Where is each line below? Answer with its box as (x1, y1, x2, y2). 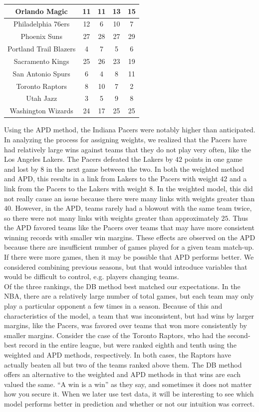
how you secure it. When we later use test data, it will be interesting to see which (4, 389, 254, 399)
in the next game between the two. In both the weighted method (46, 163, 245, 174)
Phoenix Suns (20, 31, 62, 41)
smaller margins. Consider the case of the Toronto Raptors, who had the (4, 330, 226, 340)
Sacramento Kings (13, 55, 69, 66)
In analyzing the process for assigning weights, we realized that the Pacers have (4, 134, 247, 144)
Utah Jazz (26, 93, 57, 103)
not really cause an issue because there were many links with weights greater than (4, 193, 255, 203)
